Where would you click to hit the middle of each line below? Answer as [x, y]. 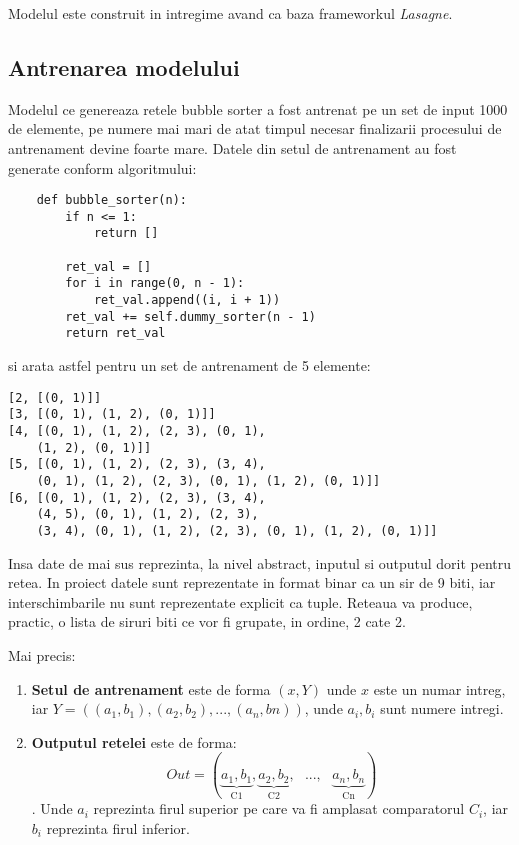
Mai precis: [42, 654]
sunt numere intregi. [442, 708]
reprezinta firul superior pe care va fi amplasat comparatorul [279, 808]
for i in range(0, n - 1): [155, 283]
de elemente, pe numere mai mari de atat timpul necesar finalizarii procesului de [255, 128]
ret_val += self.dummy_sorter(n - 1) [190, 316]
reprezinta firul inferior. [118, 827]
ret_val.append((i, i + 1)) [187, 300]
